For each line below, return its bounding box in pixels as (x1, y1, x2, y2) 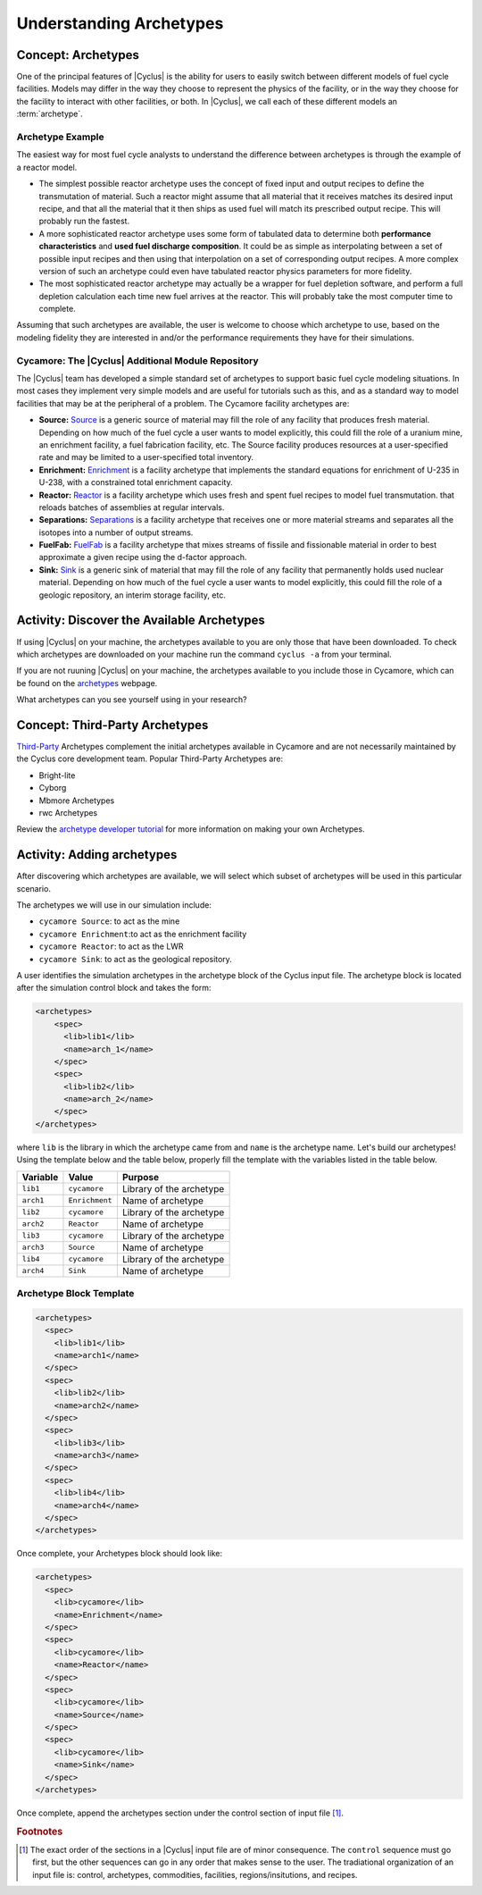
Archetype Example (16, 130, 104, 143)
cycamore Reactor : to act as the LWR (38, 941, 184, 952)
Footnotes (16, 1825, 63, 1838)
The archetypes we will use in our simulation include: (16, 900, 212, 910)
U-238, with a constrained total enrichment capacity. (38, 477, 233, 488)
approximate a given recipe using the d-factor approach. (38, 552, 247, 563)
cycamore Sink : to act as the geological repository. (38, 953, 232, 964)
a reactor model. (16, 162, 78, 172)
